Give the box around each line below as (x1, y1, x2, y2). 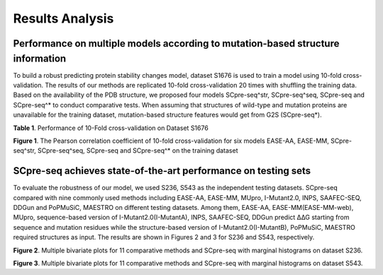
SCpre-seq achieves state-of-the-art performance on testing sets (13, 165, 311, 177)
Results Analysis (13, 11, 114, 26)
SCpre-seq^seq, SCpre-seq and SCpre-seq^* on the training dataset (38, 146, 238, 155)
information (13, 52, 67, 64)
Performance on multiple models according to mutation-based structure (13, 37, 340, 49)
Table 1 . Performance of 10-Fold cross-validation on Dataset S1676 (13, 124, 209, 132)
